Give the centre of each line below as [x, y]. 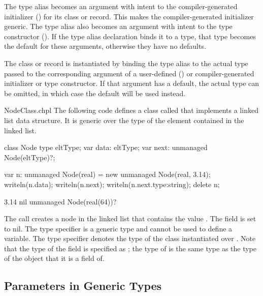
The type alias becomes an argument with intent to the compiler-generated [121, 6]
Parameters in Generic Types [83, 286]
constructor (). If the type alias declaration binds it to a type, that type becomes [130, 36]
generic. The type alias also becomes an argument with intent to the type [118, 26]
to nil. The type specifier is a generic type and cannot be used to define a [118, 228]
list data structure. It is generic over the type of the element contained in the [124, 120]
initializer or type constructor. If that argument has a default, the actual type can [132, 83]
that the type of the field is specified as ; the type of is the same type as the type [130, 248]
